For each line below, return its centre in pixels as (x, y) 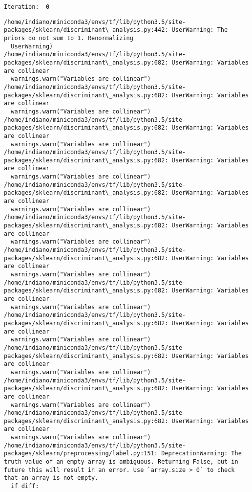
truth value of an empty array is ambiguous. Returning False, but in (121, 462)
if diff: (25, 486)
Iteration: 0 (27, 7)
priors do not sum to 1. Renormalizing (69, 38)
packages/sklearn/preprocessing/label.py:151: (81, 454)
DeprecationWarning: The (201, 454)
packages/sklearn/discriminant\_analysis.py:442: (86, 30)
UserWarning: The (200, 30)
